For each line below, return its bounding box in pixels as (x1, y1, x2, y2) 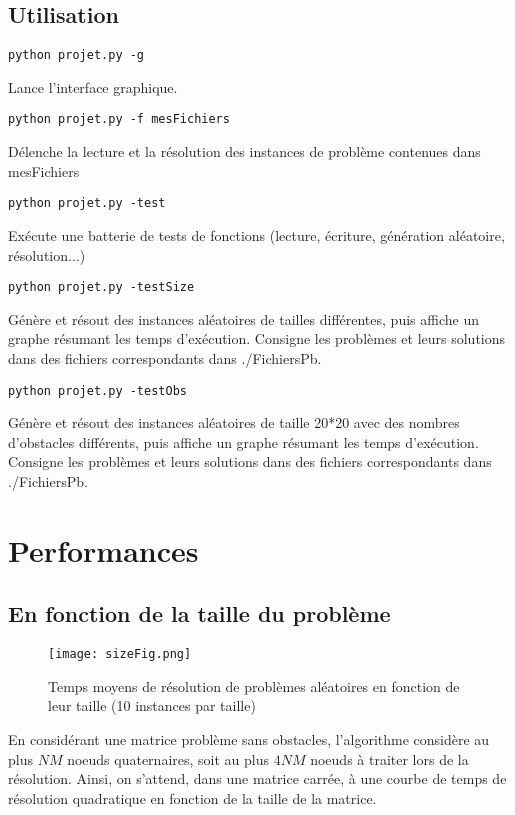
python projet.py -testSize (8, 280, 195, 295)
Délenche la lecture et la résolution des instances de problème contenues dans (8, 141, 481, 162)
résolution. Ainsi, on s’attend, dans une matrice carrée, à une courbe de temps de (8, 768, 507, 789)
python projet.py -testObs (8, 383, 187, 398)
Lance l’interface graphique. (8, 76, 178, 97)
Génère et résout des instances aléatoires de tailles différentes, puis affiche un (8, 308, 479, 329)
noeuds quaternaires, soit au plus (67, 748, 269, 769)
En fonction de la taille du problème (8, 598, 391, 629)
